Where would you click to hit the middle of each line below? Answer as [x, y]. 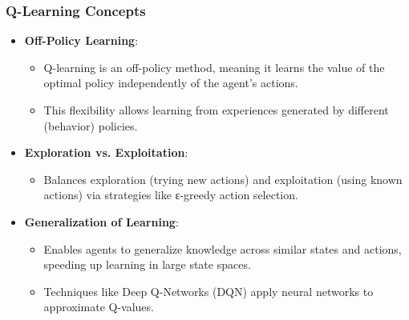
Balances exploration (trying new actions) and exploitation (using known [223, 179]
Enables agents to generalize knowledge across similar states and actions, [223, 248]
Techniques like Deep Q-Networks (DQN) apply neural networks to [209, 291]
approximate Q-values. [99, 307]
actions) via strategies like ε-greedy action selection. [171, 195]
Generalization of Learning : [101, 221]
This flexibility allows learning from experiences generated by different [216, 110]
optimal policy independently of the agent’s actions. [171, 83]
